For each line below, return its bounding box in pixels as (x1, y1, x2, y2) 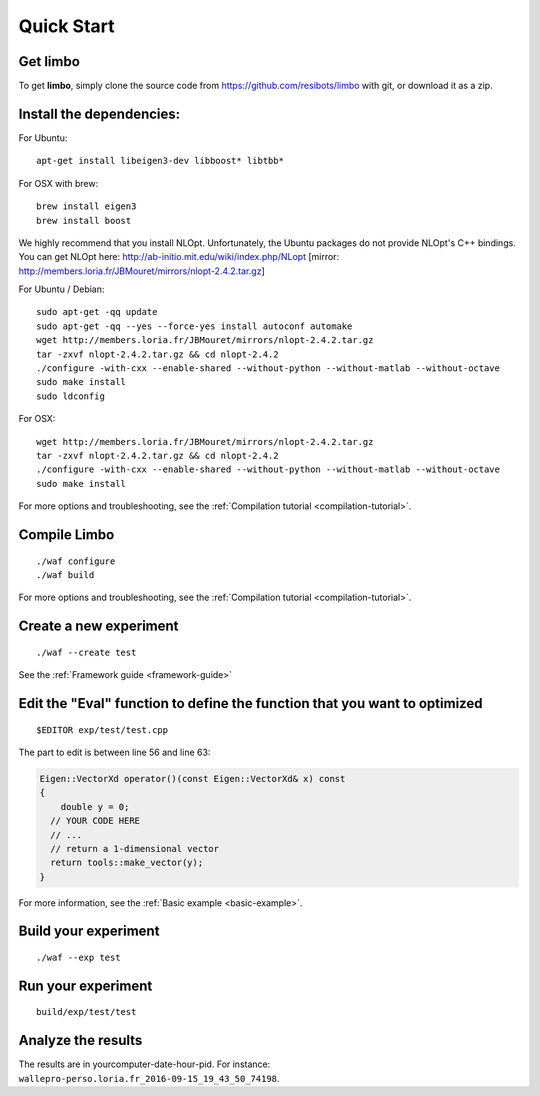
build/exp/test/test (36, 1006, 137, 1018)
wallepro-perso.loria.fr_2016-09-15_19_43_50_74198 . (18, 1072, 280, 1084)
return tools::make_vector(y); (50, 857, 204, 869)
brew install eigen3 (36, 201, 137, 212)
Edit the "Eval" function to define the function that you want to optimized (18, 695, 483, 712)
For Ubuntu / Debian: (18, 283, 105, 295)
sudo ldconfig (36, 390, 105, 402)
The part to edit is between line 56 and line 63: (18, 746, 211, 758)
